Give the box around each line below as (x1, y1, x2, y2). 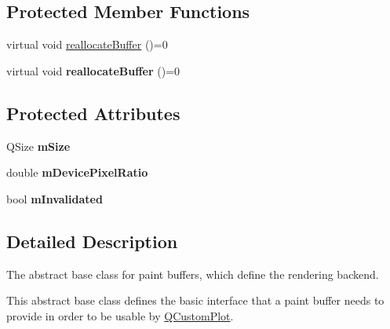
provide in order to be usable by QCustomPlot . (6, 307, 234, 324)
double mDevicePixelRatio (6, 164, 148, 181)
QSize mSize (6, 137, 71, 154)
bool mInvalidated (6, 190, 103, 207)
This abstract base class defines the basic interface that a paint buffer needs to (6, 292, 385, 309)
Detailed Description (6, 228, 178, 253)
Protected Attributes (6, 101, 180, 125)
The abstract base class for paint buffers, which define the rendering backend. (6, 265, 379, 282)
